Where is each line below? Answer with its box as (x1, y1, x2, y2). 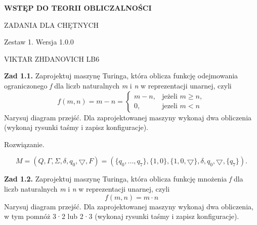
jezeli (162, 103, 178, 110)
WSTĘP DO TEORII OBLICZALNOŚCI (4, 3, 152, 13)
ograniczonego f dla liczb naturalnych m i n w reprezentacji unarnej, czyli (4, 80, 232, 91)
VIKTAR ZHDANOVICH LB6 (4, 53, 100, 64)
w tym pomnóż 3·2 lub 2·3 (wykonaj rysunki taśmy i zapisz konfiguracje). (4, 211, 239, 221)
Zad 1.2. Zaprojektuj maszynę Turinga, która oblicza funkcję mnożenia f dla (4, 173, 243, 184)
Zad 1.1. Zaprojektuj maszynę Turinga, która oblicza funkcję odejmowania (4, 70, 238, 81)
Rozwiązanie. (4, 139, 45, 149)
